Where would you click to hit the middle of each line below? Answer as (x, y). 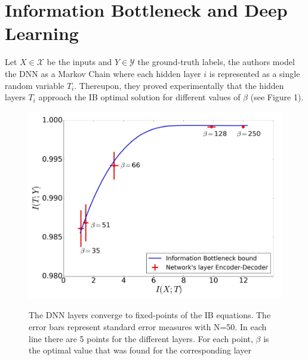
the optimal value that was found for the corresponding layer (140, 350)
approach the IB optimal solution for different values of (139, 97)
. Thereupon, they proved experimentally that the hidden (179, 85)
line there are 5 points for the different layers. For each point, (141, 338)
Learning (42, 33)
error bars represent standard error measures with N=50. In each (148, 326)
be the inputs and (79, 62)
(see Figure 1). (277, 97)
